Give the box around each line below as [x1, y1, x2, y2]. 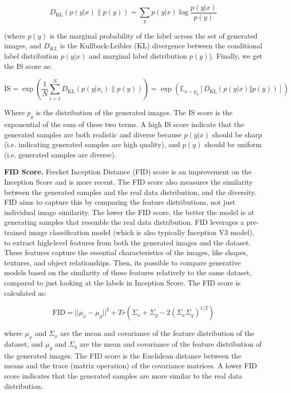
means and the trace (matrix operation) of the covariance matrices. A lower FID [4, 360, 257, 371]
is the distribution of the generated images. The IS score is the [35, 107, 233, 118]
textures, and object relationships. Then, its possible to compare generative [4, 257, 241, 267]
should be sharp [212, 129, 262, 139]
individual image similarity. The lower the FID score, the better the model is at [4, 206, 255, 217]
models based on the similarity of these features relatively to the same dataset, [4, 267, 252, 278]
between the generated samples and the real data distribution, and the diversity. [4, 186, 257, 197]
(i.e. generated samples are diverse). [4, 149, 117, 159]
